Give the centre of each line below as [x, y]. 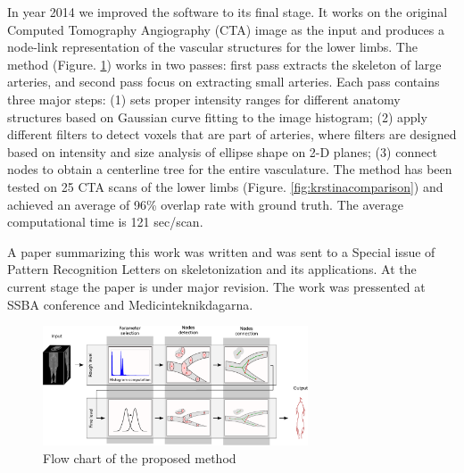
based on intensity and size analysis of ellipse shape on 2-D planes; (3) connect [222, 151]
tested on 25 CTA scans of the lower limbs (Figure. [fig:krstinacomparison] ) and [225, 186]
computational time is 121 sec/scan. [105, 222]
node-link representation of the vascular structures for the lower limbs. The [212, 47]
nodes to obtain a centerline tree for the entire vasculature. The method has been [230, 169]
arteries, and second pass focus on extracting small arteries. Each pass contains [224, 82]
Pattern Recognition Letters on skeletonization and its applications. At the [212, 269]
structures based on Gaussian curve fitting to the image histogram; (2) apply [217, 116]
